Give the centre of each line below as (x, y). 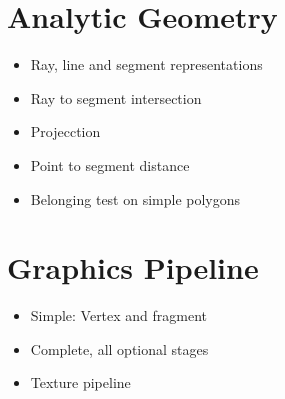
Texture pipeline (80, 382)
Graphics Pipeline (133, 267)
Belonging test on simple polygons (135, 198)
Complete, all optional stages (119, 348)
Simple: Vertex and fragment (119, 315)
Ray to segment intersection (116, 97)
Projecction (65, 131)
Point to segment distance (110, 164)
